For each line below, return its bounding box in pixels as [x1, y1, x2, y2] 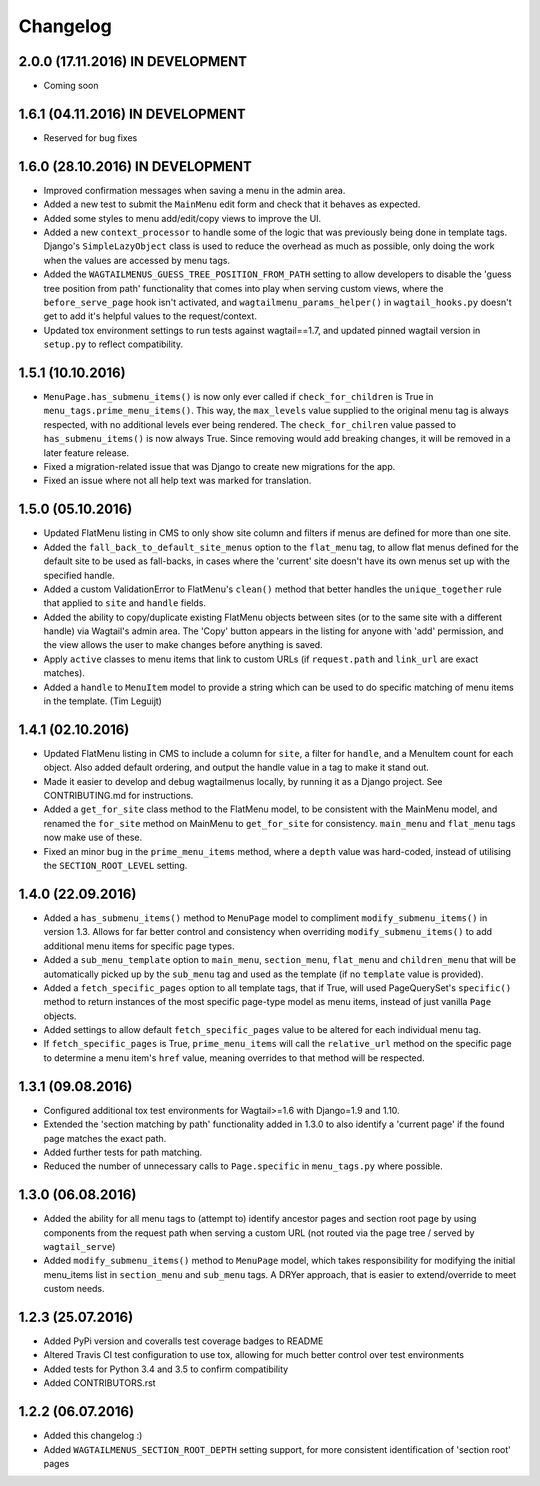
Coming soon [43, 80, 99, 92]
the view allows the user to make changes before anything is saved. [43, 639, 324, 651]
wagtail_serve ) [43, 1241, 116, 1253]
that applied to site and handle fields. [43, 597, 207, 609]
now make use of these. [43, 831, 143, 844]
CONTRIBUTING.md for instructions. [43, 790, 194, 802]
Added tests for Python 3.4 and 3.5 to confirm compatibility [43, 1363, 289, 1375]
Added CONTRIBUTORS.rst [43, 1377, 156, 1389]
